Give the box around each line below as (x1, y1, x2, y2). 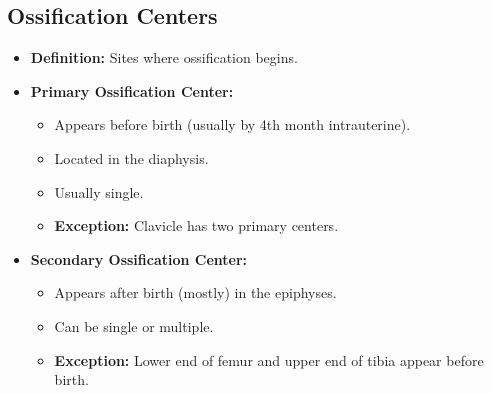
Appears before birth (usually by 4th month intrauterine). (54, 114, 411, 135)
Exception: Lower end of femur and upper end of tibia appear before (54, 349, 484, 370)
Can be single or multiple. (54, 315, 214, 336)
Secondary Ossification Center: (30, 248, 248, 269)
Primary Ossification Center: (30, 80, 234, 101)
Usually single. (54, 181, 144, 202)
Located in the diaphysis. (54, 147, 209, 168)
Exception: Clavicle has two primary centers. (54, 215, 339, 236)
